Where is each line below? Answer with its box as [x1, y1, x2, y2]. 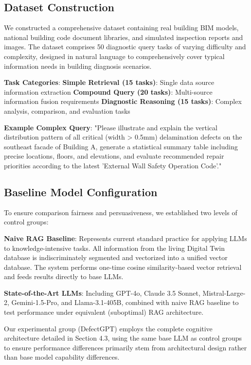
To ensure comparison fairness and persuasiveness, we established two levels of [4, 207, 237, 217]
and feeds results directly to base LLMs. [4, 271, 124, 282]
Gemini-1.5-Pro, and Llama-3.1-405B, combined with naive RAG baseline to [11, 297, 239, 307]
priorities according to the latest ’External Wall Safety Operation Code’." [4, 160, 222, 170]
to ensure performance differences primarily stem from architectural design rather [4, 342, 247, 352]
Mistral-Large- [202, 287, 246, 298]
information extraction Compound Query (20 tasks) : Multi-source [4, 86, 213, 97]
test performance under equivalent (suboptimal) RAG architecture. [4, 307, 204, 317]
